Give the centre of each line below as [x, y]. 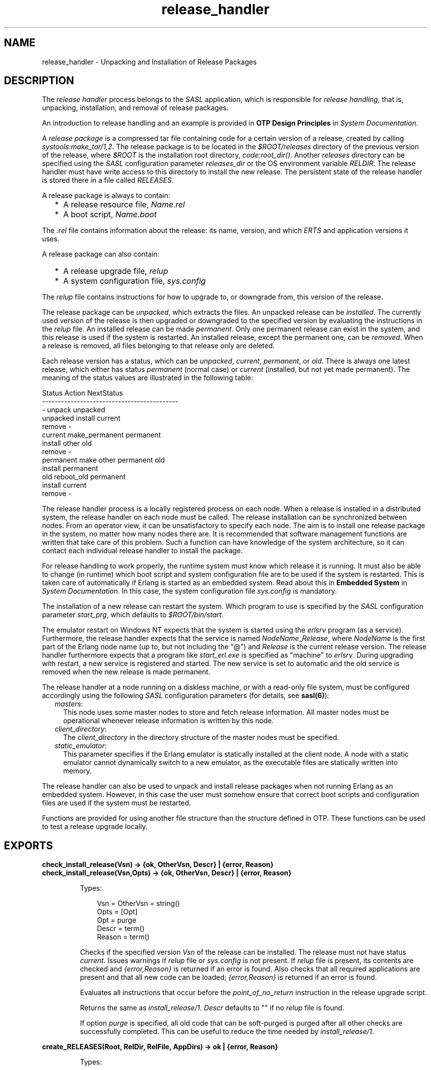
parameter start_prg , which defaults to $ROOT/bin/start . [133, 615]
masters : [69, 704]
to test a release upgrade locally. [95, 827]
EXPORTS [29, 845]
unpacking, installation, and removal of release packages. [135, 108]
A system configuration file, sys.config [135, 281]
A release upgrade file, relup [116, 271]
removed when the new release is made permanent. [126, 672]
